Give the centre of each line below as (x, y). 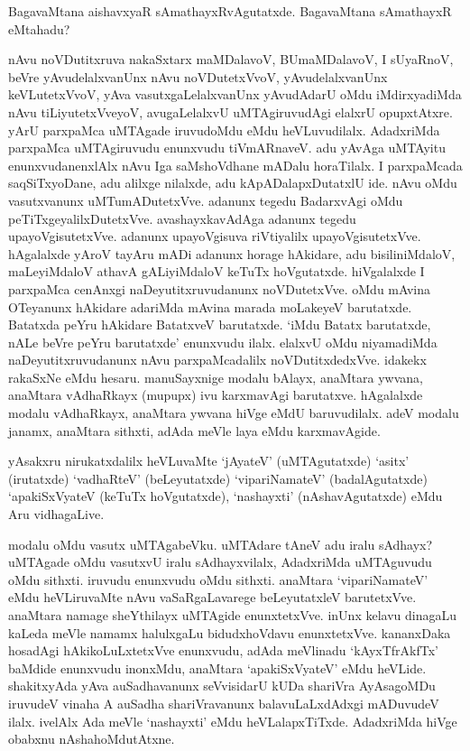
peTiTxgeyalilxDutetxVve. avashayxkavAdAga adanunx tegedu (182, 218)
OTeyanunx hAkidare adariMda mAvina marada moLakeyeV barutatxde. (210, 306)
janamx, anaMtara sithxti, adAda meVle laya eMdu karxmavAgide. (194, 430)
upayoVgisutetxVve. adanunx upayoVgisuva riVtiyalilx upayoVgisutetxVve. (215, 236)
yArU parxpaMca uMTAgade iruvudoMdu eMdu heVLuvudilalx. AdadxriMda (224, 130)
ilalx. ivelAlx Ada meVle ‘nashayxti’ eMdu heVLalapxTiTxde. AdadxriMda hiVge (233, 721)
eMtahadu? (39, 28)
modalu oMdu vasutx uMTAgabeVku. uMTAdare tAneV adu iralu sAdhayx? (221, 544)
